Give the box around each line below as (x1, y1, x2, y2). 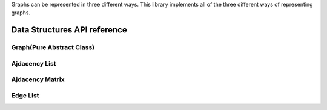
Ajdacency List (11, 59, 56, 67)
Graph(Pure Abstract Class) (11, 43, 95, 52)
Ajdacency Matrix (11, 75, 65, 84)
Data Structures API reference (11, 25, 127, 35)
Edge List (11, 91, 39, 99)
